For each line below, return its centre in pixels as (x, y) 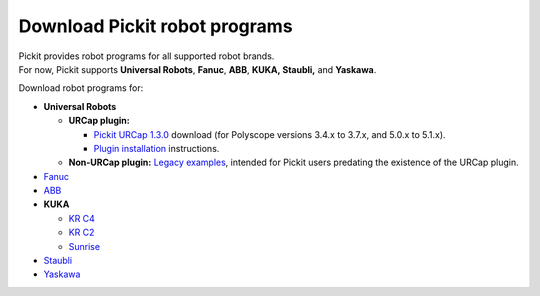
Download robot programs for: (81, 88)
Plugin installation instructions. (156, 148)
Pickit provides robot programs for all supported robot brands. (146, 56)
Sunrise (84, 246)
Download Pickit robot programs (156, 26)
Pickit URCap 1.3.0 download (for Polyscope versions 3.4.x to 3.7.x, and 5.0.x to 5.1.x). (269, 134)
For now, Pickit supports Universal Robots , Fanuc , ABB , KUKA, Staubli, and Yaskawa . (197, 69)
